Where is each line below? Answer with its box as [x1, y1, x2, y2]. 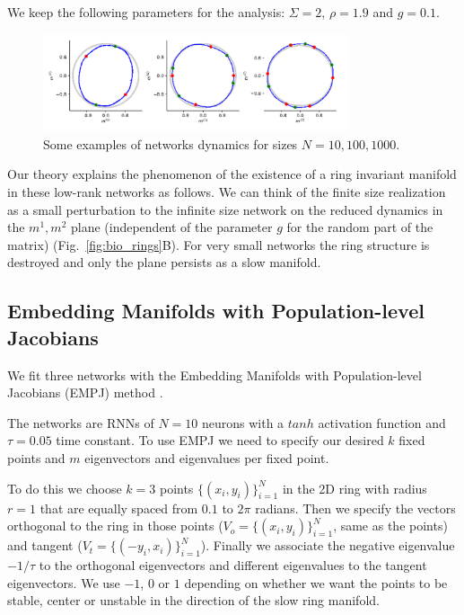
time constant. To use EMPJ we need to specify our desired [56, 431, 384, 450]
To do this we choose [7, 478, 122, 497]
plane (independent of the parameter [70, 218, 273, 236]
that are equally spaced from [39, 498, 198, 517]
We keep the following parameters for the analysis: [7, 3, 285, 21]
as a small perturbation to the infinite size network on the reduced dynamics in [7, 200, 443, 218]
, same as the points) [333, 516, 448, 535]
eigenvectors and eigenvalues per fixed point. [84, 448, 329, 467]
